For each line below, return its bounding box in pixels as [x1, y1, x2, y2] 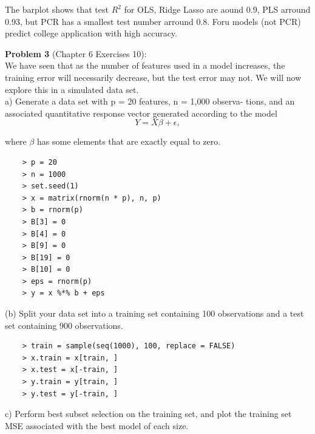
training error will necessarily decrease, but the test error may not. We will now [5, 71, 302, 83]
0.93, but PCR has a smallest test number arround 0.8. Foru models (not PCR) [5, 15, 301, 27]
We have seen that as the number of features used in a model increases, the [5, 59, 285, 72]
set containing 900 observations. [5, 319, 123, 331]
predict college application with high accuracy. [5, 27, 177, 40]
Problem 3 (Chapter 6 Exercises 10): [5, 47, 147, 60]
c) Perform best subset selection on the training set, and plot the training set [5, 407, 292, 420]
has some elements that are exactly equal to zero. [37, 135, 221, 148]
